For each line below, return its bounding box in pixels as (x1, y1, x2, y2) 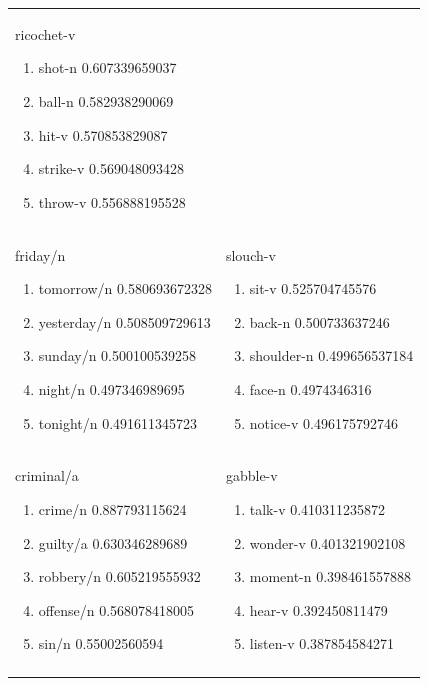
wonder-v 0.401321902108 (249, 532, 406, 553)
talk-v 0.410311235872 (249, 498, 386, 519)
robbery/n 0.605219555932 (38, 566, 201, 587)
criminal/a (15, 465, 79, 486)
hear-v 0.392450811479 (249, 599, 388, 620)
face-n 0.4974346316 (249, 378, 372, 399)
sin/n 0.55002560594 (38, 633, 164, 654)
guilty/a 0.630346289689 (38, 532, 188, 553)
